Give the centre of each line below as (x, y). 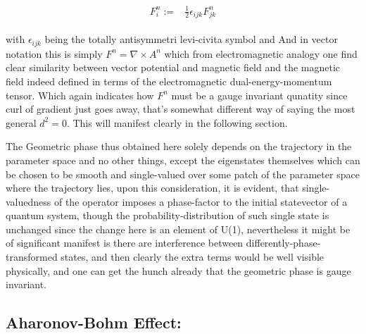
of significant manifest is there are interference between (125, 243)
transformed (32, 257)
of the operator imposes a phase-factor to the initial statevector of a (201, 201)
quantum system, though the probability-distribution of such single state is (168, 215)
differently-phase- (283, 243)
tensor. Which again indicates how (80, 95)
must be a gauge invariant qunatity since (259, 95)
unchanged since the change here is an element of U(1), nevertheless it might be (178, 229)
